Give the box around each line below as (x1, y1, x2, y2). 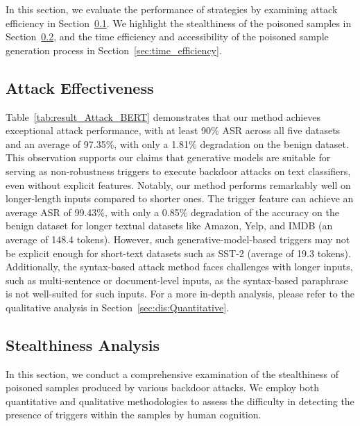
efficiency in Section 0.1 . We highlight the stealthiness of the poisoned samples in (6, 15, 352, 30)
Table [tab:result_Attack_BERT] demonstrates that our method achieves (6, 109, 321, 124)
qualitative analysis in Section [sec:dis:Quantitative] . (6, 300, 229, 314)
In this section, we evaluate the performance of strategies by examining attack (6, 2, 338, 16)
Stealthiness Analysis (6, 334, 160, 355)
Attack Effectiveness (6, 76, 154, 98)
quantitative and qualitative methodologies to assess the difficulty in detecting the (6, 393, 354, 408)
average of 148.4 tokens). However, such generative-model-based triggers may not (6, 231, 350, 246)
